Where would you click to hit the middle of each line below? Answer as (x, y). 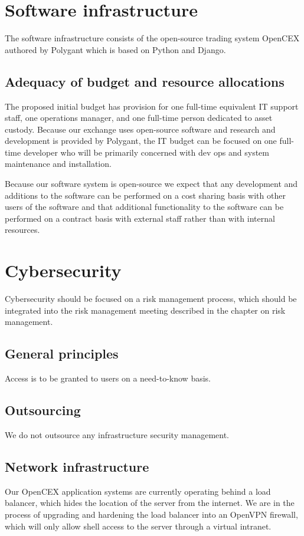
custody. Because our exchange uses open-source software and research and (140, 129)
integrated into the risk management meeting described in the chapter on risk (145, 310)
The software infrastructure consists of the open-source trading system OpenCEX (152, 38)
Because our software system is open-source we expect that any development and (151, 184)
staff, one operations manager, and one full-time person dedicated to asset (139, 118)
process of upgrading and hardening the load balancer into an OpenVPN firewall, (151, 514)
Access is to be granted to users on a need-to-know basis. (108, 378)
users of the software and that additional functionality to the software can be (144, 207)
